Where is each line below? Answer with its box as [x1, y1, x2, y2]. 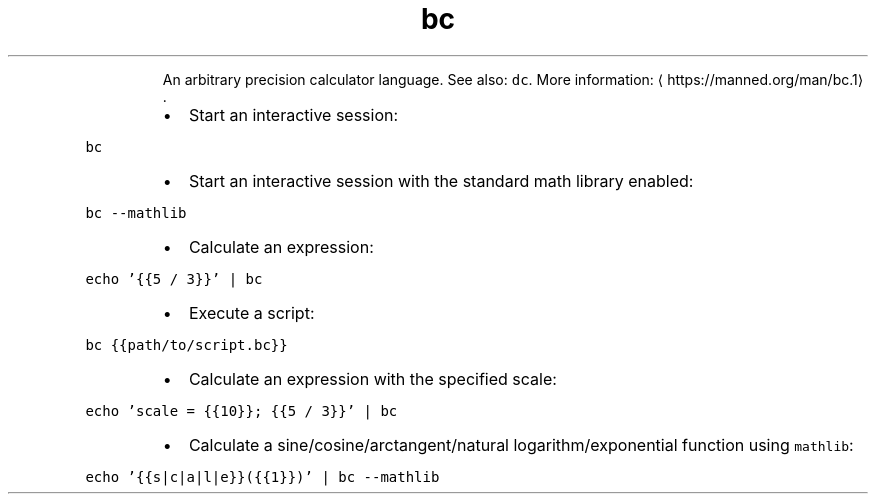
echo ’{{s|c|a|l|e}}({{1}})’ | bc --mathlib [85, 468, 440, 485]
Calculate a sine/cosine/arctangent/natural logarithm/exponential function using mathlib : [188, 434, 854, 455]
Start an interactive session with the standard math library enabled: [188, 170, 694, 191]
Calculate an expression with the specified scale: [188, 368, 557, 389]
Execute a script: [188, 302, 315, 323]
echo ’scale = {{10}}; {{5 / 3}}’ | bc [85, 402, 398, 419]
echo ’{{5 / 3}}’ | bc [85, 270, 263, 287]
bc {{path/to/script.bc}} [85, 336, 288, 353]
